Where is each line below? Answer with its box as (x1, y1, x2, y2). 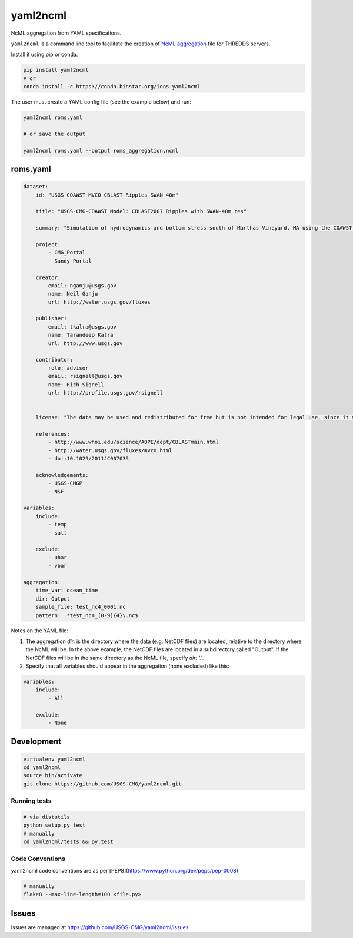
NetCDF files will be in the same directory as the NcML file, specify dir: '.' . (25, 654, 204, 661)
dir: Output (35, 595, 71, 602)
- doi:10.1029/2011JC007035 (48, 455, 129, 462)
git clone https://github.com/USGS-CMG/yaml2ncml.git (23, 780, 182, 787)
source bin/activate (23, 772, 82, 779)
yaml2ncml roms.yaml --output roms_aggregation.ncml (23, 147, 179, 154)
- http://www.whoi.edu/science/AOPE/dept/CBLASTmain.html (48, 439, 219, 446)
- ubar (48, 554, 67, 561)
